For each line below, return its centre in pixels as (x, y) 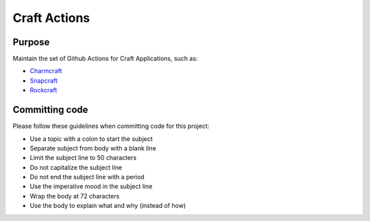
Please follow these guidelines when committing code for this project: (111, 126)
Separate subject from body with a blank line (93, 148)
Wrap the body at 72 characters (75, 196)
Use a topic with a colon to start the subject (91, 139)
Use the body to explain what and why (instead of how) (108, 206)
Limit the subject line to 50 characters (83, 158)
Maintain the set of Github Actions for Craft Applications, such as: (105, 59)
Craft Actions (51, 18)
